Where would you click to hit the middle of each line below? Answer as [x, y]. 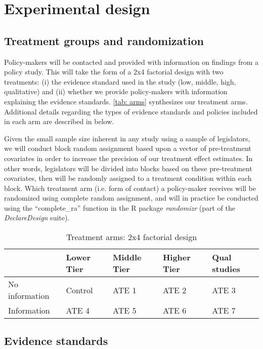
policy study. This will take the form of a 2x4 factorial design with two [114, 72]
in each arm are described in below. [59, 121]
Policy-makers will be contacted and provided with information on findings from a [131, 62]
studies [226, 269]
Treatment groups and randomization [104, 40]
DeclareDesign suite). [37, 218]
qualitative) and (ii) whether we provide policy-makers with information [116, 91]
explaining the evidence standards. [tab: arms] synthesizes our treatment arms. [126, 101]
